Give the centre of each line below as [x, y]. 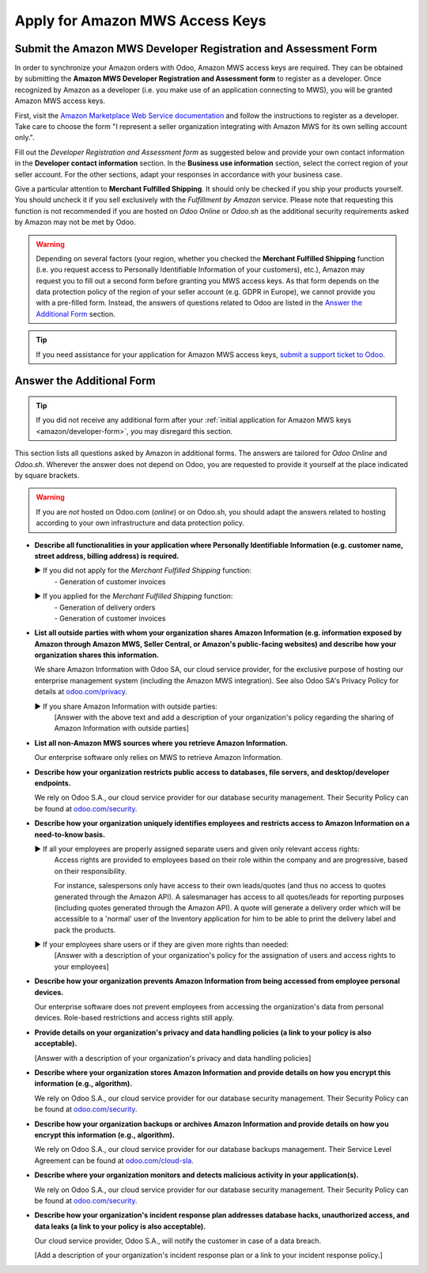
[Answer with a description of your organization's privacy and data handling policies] [173, 1058]
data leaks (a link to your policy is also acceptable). [120, 1226]
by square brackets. [47, 476]
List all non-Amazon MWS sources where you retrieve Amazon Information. [161, 743]
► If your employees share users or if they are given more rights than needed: [161, 944]
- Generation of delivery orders [105, 607]
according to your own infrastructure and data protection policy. [140, 523]
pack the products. [85, 929]
